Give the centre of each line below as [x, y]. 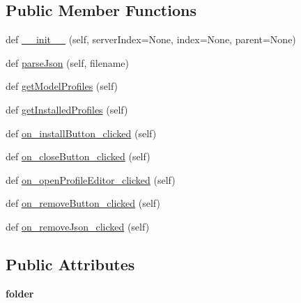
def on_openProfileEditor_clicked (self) [91, 179]
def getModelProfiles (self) [62, 86]
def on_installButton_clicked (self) [81, 133]
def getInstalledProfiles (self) [67, 109]
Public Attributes [70, 264]
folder [20, 293]
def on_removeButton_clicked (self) [83, 203]
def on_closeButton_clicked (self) [78, 156]
